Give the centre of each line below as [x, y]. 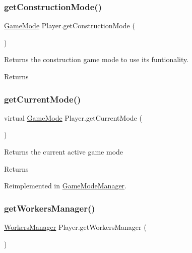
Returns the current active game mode [64, 151]
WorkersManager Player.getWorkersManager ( [75, 227]
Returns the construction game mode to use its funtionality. [97, 59]
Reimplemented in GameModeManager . [66, 186]
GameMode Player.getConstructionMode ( [70, 26]
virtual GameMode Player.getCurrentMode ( [73, 117]
